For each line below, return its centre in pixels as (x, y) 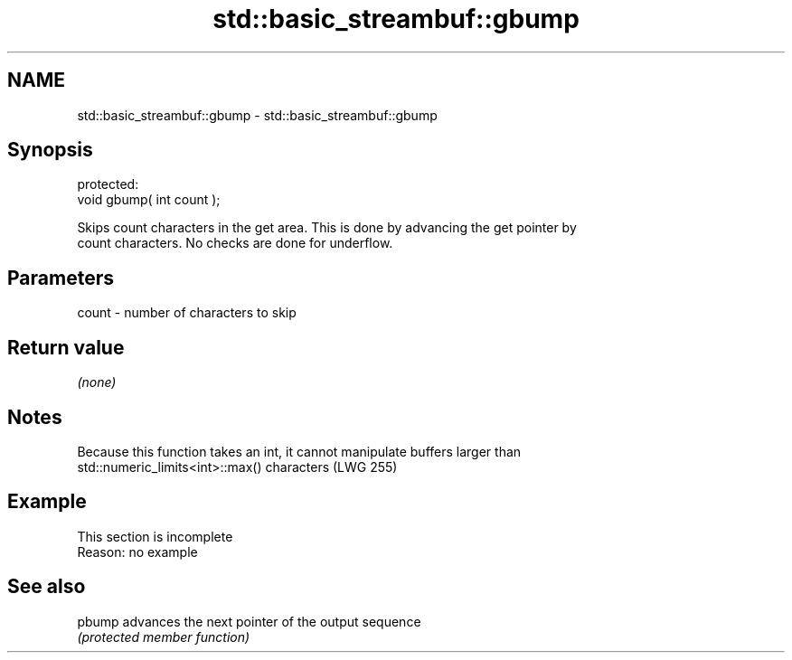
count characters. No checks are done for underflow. (235, 243)
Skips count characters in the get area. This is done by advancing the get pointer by (327, 228)
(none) (97, 382)
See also (47, 587)
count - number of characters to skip (187, 313)
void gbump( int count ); (149, 200)
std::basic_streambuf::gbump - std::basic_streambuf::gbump (257, 115)
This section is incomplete (155, 536)
